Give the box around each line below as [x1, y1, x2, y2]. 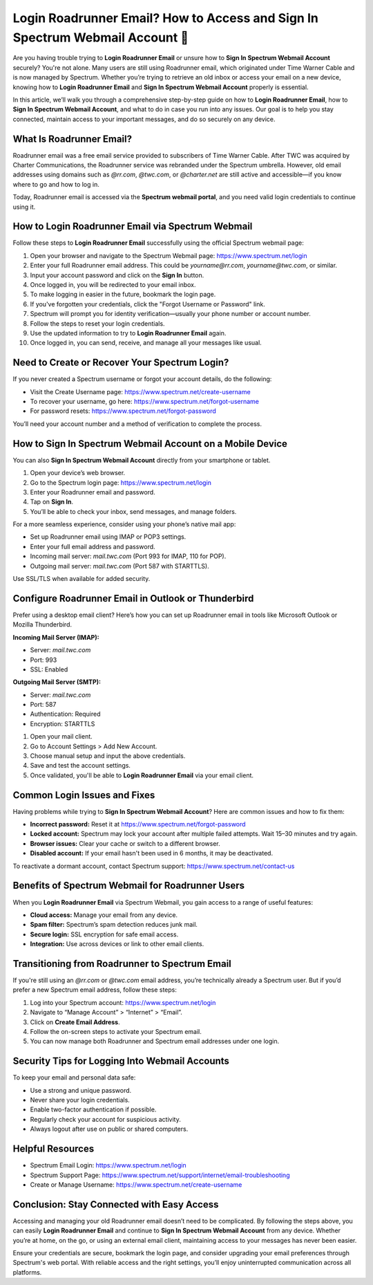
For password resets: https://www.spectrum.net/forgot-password [30, 407, 217, 415]
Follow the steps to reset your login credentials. [30, 319, 165, 328]
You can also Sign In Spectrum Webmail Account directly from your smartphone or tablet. [12, 456, 271, 464]
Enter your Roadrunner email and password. [30, 488, 155, 496]
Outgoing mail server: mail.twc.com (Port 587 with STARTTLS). [30, 562, 210, 570]
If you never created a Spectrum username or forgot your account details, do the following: [12, 375, 272, 383]
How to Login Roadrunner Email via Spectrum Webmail [12, 221, 253, 232]
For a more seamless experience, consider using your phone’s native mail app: [12, 520, 236, 528]
